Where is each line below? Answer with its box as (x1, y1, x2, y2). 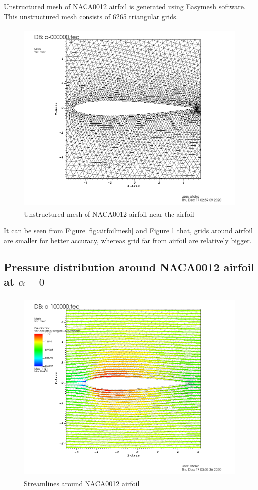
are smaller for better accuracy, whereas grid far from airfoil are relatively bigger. (4, 235, 252, 245)
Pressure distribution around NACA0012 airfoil (4, 259, 255, 274)
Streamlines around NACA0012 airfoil (24, 478, 140, 488)
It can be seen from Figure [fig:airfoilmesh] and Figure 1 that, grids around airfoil (4, 225, 253, 236)
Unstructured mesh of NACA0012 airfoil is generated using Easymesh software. (4, 1, 246, 11)
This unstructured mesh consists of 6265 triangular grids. (4, 11, 178, 21)
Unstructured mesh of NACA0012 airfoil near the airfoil (24, 208, 194, 219)
